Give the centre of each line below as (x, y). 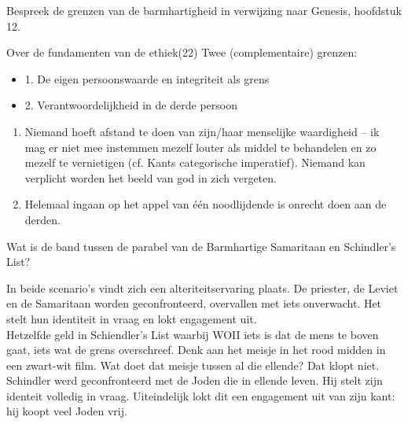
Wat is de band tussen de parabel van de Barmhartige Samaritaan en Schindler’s (201, 246)
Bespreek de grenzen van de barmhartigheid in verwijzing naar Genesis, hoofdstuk (204, 10)
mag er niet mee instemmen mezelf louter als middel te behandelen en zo (200, 147)
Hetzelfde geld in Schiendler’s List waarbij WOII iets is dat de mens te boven (193, 334)
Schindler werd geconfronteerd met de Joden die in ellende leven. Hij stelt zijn (195, 380)
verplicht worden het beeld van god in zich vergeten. (151, 177)
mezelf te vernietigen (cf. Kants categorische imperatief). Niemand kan (195, 162)
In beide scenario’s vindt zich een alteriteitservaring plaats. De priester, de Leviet (202, 288)
